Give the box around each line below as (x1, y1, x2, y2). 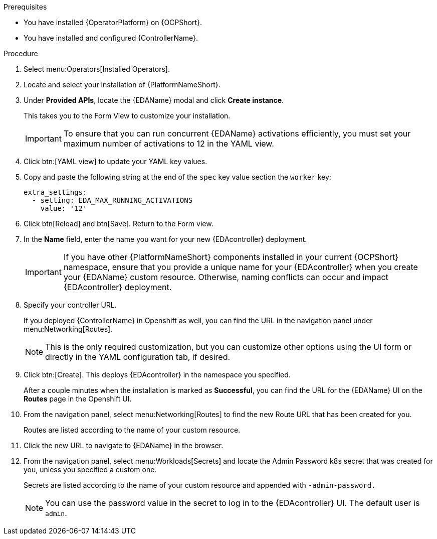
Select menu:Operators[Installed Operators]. (24, 65, 170, 73)
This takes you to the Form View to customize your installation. (24, 111, 231, 120)
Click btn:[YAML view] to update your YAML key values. (24, 157, 207, 166)
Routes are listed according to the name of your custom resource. (24, 426, 241, 434)
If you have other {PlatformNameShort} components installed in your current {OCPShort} (63, 252, 399, 262)
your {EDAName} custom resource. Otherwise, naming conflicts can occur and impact (63, 272, 388, 282)
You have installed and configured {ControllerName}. (24, 34, 198, 42)
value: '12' (40, 204, 87, 212)
